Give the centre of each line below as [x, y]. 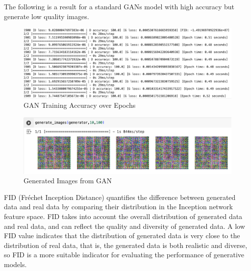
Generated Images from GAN [68, 181]
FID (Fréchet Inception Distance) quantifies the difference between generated [120, 197]
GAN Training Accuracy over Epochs [80, 105]
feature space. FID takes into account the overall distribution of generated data [123, 216]
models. [15, 264]
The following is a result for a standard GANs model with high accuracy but [119, 6]
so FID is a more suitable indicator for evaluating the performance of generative [124, 255]
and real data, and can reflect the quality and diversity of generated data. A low [125, 226]
